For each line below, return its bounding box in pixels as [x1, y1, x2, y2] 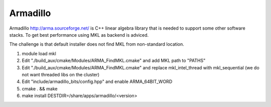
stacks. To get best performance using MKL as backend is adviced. [9, 32, 149, 38]
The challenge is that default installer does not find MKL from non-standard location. [9, 41, 184, 47]
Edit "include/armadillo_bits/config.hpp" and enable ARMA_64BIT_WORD [22, 78, 173, 85]
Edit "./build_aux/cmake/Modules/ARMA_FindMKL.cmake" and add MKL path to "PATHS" [22, 58, 206, 64]
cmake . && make [22, 85, 58, 91]
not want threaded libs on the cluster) [22, 71, 100, 77]
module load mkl [22, 50, 56, 56]
